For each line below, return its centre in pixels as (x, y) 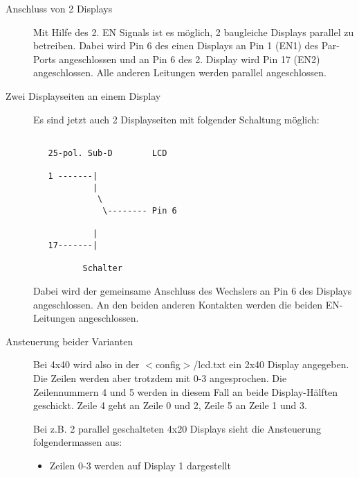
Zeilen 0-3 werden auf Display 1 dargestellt (140, 465)
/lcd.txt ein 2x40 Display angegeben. (271, 364)
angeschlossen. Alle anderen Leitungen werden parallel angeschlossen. (180, 72)
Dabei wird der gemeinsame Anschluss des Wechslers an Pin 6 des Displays (193, 291)
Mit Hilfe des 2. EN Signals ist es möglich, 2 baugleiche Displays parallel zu (194, 32)
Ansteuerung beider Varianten (70, 341)
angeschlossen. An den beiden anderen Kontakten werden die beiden (178, 304)
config (168, 364)
